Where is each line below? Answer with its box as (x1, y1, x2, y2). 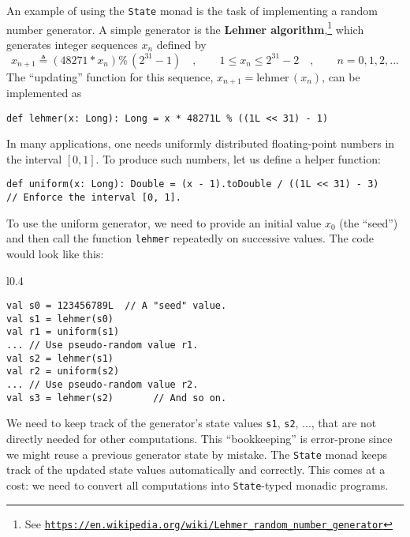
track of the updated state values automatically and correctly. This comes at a (6, 461, 386, 478)
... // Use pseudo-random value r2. (6, 379, 199, 391)
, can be (322, 68, 360, 84)
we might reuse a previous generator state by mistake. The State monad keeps (6, 445, 388, 462)
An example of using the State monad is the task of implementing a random (6, 2, 378, 18)
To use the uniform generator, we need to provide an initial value (6, 214, 322, 231)
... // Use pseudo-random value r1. (6, 340, 199, 351)
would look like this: (6, 245, 104, 261)
